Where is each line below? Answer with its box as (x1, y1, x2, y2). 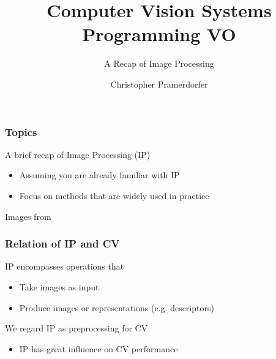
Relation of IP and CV (5, 236, 120, 251)
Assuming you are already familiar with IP (19, 168, 180, 181)
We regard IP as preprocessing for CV (5, 322, 148, 334)
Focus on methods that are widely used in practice (19, 189, 209, 202)
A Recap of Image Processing (104, 57, 214, 70)
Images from (5, 210, 51, 222)
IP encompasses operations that (5, 260, 124, 273)
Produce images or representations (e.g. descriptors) (19, 301, 214, 314)
